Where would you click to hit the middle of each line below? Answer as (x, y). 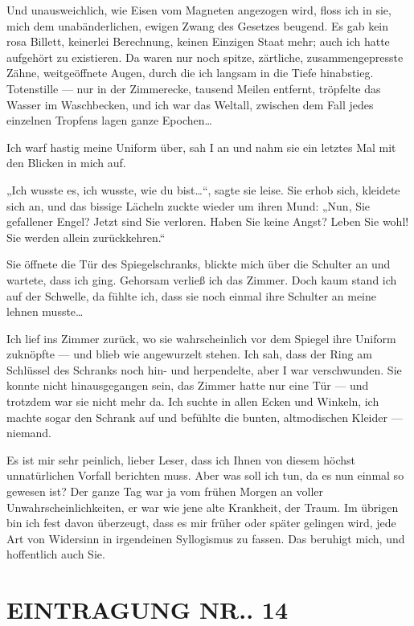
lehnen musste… (45, 311)
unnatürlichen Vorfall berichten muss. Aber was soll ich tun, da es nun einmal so (205, 475)
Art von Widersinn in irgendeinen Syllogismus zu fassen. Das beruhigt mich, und (206, 538)
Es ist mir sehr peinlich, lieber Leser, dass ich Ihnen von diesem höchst (181, 459)
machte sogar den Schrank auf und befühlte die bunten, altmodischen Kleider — (205, 417)
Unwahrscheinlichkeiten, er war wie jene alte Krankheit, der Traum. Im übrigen (203, 507)
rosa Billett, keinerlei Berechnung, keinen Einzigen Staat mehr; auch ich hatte (198, 41)
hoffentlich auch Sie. (56, 554)
